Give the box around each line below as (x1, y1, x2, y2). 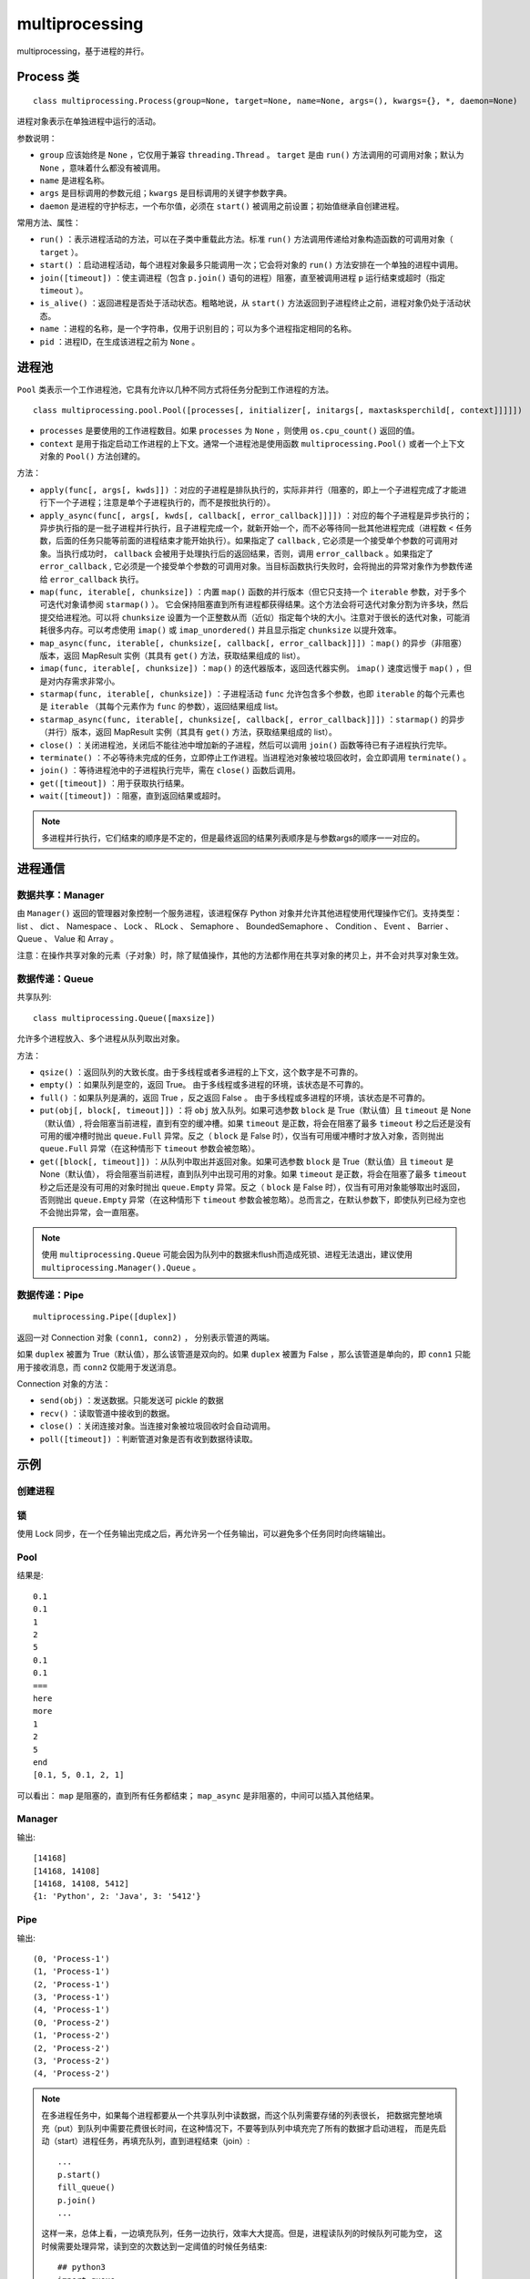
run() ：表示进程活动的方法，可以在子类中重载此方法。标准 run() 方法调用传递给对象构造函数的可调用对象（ (39, 233, 454, 245)
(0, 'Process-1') (33, 1954, 110, 1964)
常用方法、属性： (16, 217, 81, 228)
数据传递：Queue (16, 973, 95, 985)
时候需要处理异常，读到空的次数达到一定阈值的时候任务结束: (41, 2241, 268, 2252)
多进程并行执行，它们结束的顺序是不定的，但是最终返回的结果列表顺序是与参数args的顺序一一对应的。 (41, 832, 425, 843)
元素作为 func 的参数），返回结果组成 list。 (122, 701, 283, 712)
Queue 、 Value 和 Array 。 (16, 933, 118, 944)
